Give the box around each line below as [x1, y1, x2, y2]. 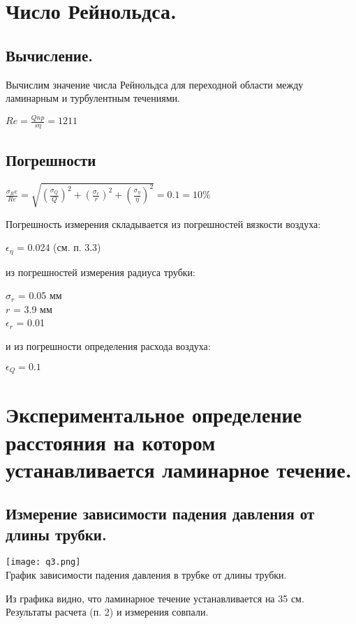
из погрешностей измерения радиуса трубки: [6, 264, 195, 279]
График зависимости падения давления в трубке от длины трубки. [6, 568, 287, 582]
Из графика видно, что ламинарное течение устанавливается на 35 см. [6, 591, 304, 605]
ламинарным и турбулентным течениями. [6, 91, 180, 105]
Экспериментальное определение [6, 400, 302, 429]
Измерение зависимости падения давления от [6, 503, 315, 524]
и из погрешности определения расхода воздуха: [6, 339, 211, 353]
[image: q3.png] [6, 557, 81, 568]
